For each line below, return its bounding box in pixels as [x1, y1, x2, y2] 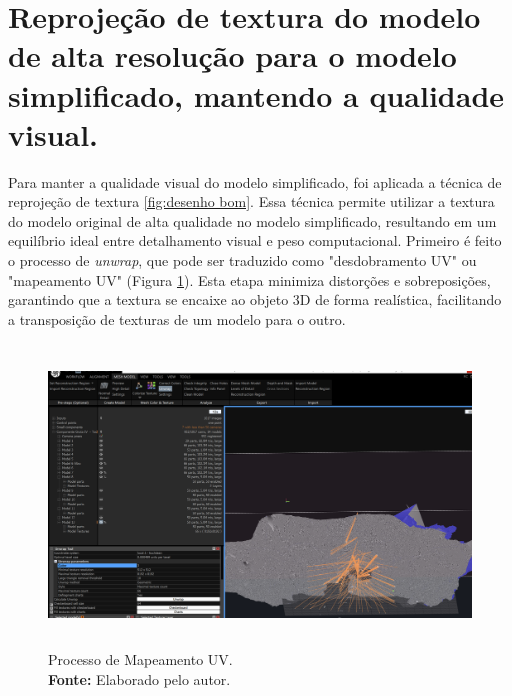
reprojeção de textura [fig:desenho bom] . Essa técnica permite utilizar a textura [8, 191, 495, 212]
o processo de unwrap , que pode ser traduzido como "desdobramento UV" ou [8, 250, 477, 271]
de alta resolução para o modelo [8, 35, 457, 76]
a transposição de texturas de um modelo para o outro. [8, 308, 346, 329]
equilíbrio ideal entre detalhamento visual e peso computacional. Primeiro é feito [8, 230, 502, 251]
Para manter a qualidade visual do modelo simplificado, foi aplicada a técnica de [8, 171, 502, 192]
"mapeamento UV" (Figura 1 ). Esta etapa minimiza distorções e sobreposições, [8, 269, 491, 290]
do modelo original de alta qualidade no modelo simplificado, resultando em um [8, 210, 497, 231]
